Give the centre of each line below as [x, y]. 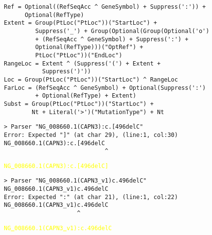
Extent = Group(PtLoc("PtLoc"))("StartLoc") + [80, 23]
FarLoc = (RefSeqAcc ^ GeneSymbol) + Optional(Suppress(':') [105, 88]
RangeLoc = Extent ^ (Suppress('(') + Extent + [82, 63]
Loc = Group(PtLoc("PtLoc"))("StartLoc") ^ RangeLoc [91, 79]
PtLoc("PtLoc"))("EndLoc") [79, 55]
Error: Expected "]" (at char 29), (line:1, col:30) [91, 135]
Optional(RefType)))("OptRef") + [89, 47]
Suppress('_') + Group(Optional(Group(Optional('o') [122, 31]
